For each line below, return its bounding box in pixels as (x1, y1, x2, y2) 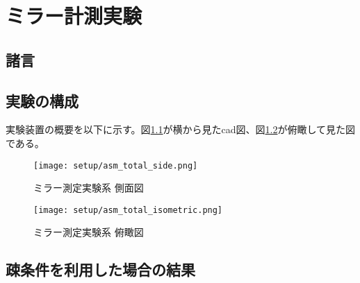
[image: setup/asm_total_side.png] (33, 160, 198, 171)
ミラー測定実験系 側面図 (33, 180, 144, 195)
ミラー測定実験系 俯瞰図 (33, 225, 144, 239)
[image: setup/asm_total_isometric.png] (33, 205, 223, 215)
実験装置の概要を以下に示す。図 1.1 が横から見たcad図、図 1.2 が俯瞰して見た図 (6, 122, 356, 137)
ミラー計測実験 (6, 1, 142, 30)
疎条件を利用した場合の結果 (6, 259, 195, 280)
